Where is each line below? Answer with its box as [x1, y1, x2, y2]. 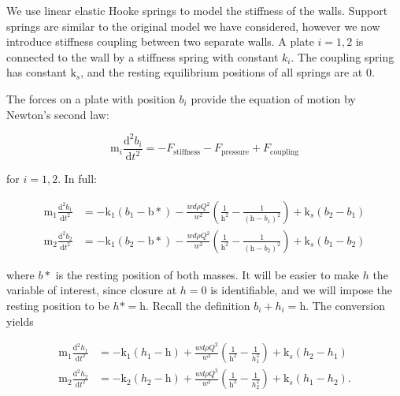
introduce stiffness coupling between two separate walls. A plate [6, 33, 314, 50]
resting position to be [6, 297, 109, 313]
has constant [6, 64, 67, 80]
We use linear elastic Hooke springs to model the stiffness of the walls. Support [6, 2, 388, 18]
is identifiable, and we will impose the [210, 282, 392, 298]
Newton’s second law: [6, 106, 109, 122]
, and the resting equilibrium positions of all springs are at [80, 64, 363, 80]
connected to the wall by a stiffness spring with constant [6, 48, 279, 65]
